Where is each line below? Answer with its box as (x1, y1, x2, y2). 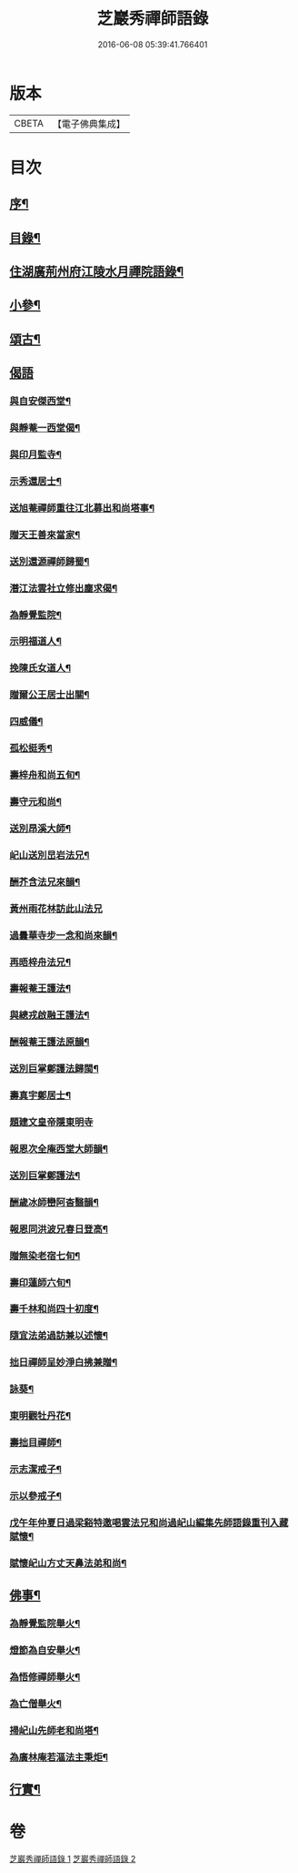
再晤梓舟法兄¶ (9, 955, 71, 968)
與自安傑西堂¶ (9, 395, 71, 408)
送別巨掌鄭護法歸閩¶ (9, 1063, 100, 1075)
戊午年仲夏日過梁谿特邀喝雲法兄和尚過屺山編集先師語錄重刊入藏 (9, 1516, 289, 1529)
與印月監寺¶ (9, 448, 62, 461)
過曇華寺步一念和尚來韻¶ (9, 929, 118, 942)
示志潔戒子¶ (9, 1463, 62, 1476)
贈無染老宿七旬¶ (9, 1249, 81, 1262)
